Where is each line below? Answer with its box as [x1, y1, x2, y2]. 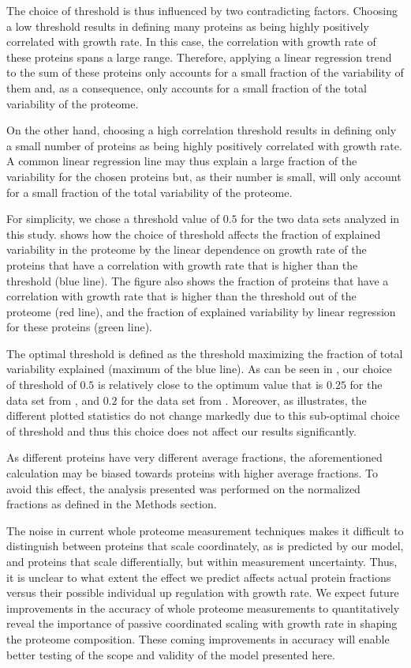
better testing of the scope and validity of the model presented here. [6, 646, 335, 662]
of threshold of [6, 376, 77, 393]
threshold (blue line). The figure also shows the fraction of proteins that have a [6, 272, 389, 289]
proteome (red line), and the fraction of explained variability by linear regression [6, 303, 396, 319]
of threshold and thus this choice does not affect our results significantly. [6, 422, 357, 439]
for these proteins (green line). [6, 319, 152, 335]
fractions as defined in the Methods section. [6, 496, 217, 512]
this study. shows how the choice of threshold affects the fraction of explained [6, 225, 381, 242]
